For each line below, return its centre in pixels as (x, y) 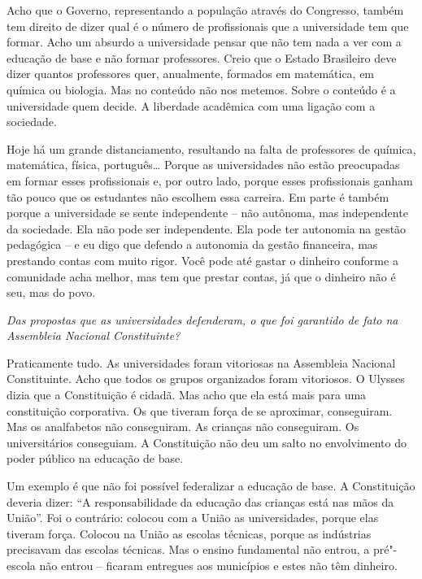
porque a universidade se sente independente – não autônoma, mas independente (207, 213)
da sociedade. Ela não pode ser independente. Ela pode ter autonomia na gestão (207, 228)
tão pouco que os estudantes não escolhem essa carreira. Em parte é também (198, 196)
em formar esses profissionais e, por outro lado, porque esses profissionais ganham (210, 180)
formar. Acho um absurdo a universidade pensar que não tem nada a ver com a (204, 42)
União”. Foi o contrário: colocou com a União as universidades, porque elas (193, 518)
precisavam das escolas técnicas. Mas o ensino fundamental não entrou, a (188, 549)
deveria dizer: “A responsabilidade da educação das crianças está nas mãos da (200, 501)
